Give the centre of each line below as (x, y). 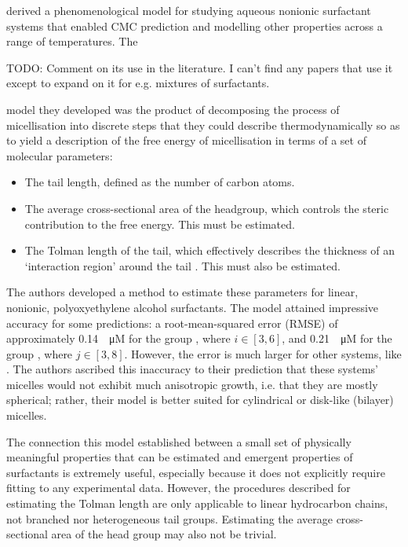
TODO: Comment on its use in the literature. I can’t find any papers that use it (200, 67)
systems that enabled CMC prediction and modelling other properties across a (195, 26)
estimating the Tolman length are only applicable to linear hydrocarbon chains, (197, 503)
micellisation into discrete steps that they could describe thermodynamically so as (203, 125)
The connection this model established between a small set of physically (179, 441)
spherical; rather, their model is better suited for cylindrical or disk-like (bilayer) (200, 400)
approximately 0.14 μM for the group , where (118, 338)
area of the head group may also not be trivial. (164, 534)
